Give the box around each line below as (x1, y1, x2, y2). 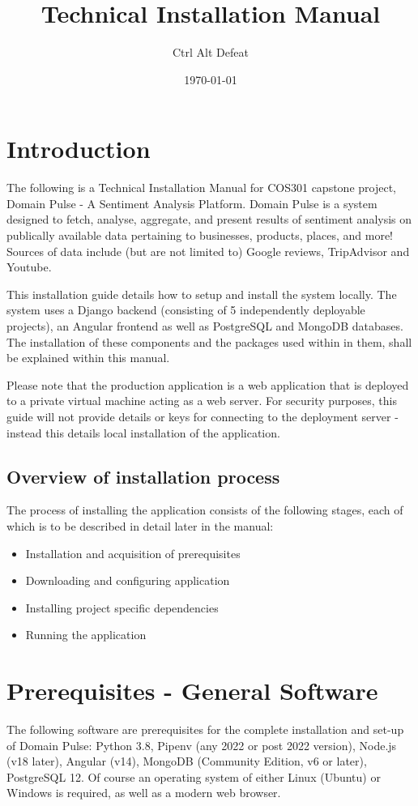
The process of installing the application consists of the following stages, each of (6, 501, 403, 518)
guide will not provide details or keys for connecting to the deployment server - (6, 407, 399, 424)
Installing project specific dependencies (25, 599, 219, 616)
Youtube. (6, 258, 52, 275)
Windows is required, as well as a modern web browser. (6, 784, 281, 801)
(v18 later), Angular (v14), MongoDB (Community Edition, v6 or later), (6, 753, 367, 770)
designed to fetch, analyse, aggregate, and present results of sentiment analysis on (6, 211, 412, 228)
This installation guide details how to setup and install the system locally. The (6, 285, 397, 302)
